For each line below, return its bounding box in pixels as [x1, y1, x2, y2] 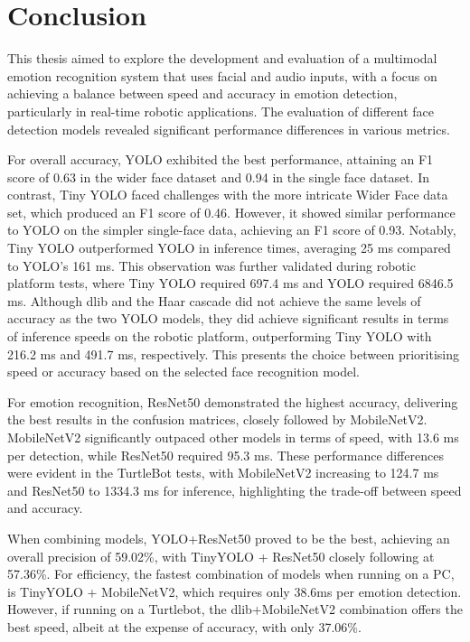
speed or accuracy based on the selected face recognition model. [7, 362, 360, 381]
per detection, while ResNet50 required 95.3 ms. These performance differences [7, 445, 444, 464]
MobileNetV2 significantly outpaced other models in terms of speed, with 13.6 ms [7, 428, 459, 446]
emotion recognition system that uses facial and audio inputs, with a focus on [7, 66, 437, 85]
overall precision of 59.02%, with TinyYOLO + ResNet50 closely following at [7, 546, 435, 565]
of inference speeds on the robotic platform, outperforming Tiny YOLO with [7, 327, 432, 346]
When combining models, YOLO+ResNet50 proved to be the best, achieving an [7, 528, 450, 547]
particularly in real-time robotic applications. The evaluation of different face [7, 101, 435, 120]
